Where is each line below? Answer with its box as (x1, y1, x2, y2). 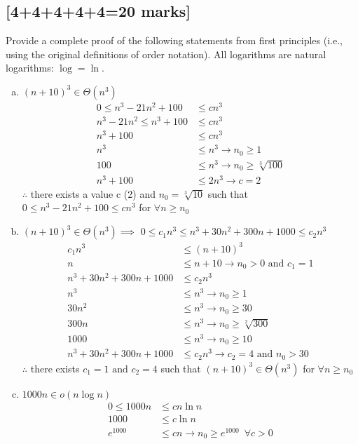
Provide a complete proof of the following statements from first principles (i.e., (6, 33, 343, 48)
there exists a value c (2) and (30, 186, 156, 201)
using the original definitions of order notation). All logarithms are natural (6, 46, 326, 61)
